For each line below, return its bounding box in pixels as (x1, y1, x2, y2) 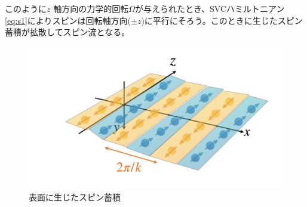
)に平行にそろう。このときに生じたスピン (141, 14, 303, 26)
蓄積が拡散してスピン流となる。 (5, 26, 130, 38)
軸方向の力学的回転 (53, 2, 129, 14)
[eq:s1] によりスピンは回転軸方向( (5, 14, 131, 26)
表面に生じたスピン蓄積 (29, 190, 121, 203)
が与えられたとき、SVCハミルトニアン (135, 2, 285, 14)
